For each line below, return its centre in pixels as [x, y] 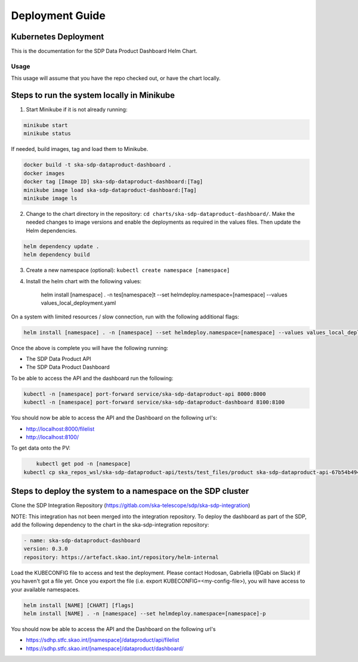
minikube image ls [50, 199]
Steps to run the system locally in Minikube [93, 95]
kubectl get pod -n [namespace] [84, 464]
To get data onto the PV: [41, 448]
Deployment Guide [58, 16]
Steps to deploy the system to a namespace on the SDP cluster [130, 491]
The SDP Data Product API [58, 359]
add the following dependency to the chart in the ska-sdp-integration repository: [110, 525]
